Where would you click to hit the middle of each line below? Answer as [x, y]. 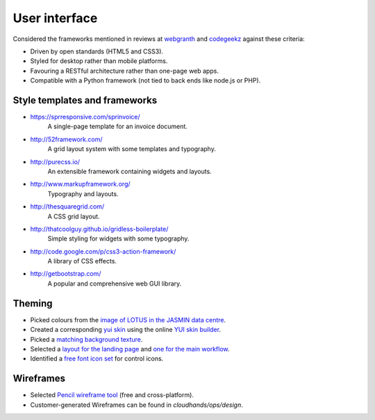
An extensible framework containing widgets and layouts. [130, 171]
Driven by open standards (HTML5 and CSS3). [97, 51]
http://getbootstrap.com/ [66, 274]
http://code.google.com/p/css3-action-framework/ [103, 251]
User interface [55, 18]
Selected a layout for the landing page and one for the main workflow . [130, 349]
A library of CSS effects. [82, 261]
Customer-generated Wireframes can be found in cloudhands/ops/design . [136, 405]
